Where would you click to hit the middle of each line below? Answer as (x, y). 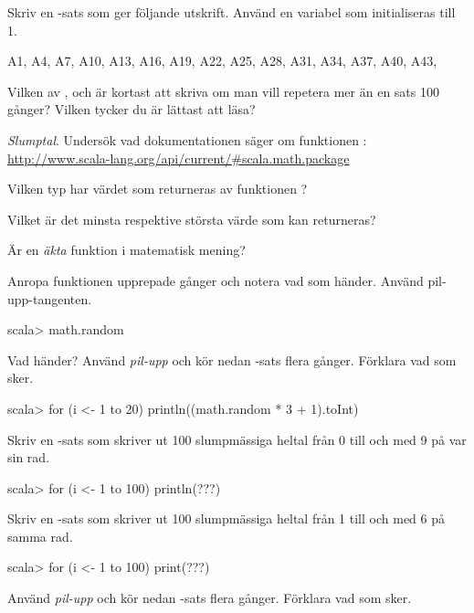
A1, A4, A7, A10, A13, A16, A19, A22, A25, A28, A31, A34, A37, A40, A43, (222, 61)
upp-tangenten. (50, 298)
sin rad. (29, 457)
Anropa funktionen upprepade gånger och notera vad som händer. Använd (216, 280)
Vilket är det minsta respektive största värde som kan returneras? (192, 219)
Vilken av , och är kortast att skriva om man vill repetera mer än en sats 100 (223, 91)
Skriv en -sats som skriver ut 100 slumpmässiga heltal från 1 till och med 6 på (226, 518)
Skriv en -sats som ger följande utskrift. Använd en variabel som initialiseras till (232, 12)
